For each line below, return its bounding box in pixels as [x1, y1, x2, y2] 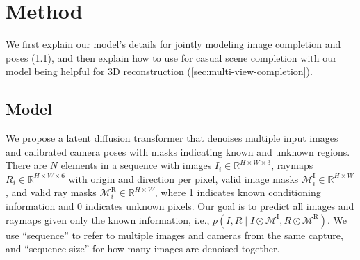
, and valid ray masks [6, 185, 97, 200]
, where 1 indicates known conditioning [154, 185, 321, 200]
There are [6, 158, 47, 172]
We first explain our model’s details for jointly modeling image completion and [6, 37, 341, 51]
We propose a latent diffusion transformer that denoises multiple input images [6, 131, 338, 145]
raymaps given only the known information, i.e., [6, 212, 210, 227]
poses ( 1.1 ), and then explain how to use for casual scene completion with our [6, 50, 337, 65]
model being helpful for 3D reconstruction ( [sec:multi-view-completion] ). [6, 64, 313, 79]
